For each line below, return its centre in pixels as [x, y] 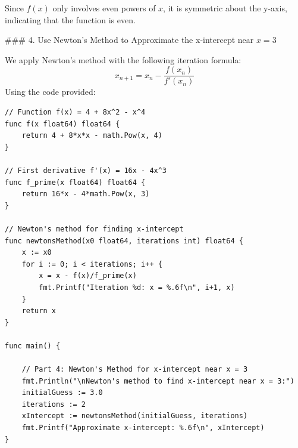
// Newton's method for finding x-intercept [94, 229]
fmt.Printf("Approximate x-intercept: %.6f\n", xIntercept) [143, 428]
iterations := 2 [54, 404]
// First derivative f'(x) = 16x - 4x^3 [86, 171]
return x [39, 311]
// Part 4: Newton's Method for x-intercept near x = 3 [135, 370]
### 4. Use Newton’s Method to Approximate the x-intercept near [129, 40]
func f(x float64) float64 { [62, 124]
